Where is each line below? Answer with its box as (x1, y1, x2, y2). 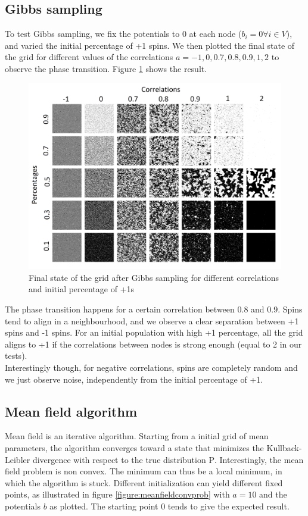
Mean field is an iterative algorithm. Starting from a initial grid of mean (5, 430, 269, 442)
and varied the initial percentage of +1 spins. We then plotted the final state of (5, 39, 295, 51)
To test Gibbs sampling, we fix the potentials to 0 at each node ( (5, 27, 242, 40)
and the (259, 488, 287, 501)
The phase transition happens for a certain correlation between (5, 302, 235, 315)
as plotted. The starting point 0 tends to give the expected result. (49, 499, 290, 512)
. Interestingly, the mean (214, 453, 304, 465)
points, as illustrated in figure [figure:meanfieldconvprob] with (5, 488, 230, 501)
